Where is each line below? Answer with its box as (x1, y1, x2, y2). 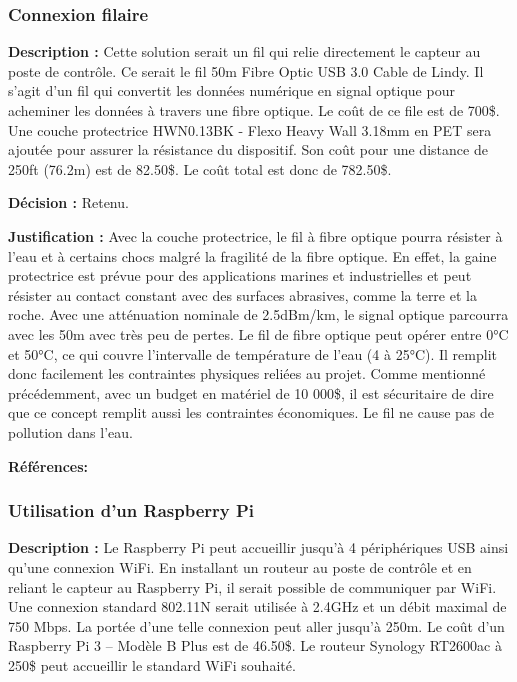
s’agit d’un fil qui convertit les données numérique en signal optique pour (8, 80, 455, 101)
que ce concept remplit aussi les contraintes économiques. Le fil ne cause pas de (8, 402, 495, 423)
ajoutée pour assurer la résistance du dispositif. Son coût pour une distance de (8, 139, 488, 160)
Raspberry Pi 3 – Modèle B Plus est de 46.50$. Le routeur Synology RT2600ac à (8, 635, 502, 656)
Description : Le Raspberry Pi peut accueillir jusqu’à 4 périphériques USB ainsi (8, 537, 509, 558)
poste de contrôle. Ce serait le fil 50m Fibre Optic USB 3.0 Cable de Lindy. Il (8, 60, 484, 81)
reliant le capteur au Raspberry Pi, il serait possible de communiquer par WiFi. (8, 576, 497, 597)
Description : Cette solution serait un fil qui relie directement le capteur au (8, 41, 481, 62)
